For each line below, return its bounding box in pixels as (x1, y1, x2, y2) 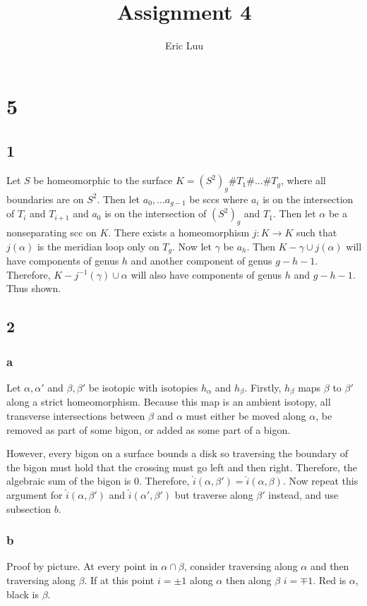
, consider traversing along (183, 559, 298, 574)
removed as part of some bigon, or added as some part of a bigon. (6, 422, 291, 437)
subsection (6, 501, 52, 516)
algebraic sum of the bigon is (6, 473, 131, 488)
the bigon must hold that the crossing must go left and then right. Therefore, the (6, 459, 358, 474)
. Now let (172, 238, 212, 253)
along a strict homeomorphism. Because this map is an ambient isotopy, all (6, 394, 331, 409)
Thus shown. (6, 281, 61, 296)
